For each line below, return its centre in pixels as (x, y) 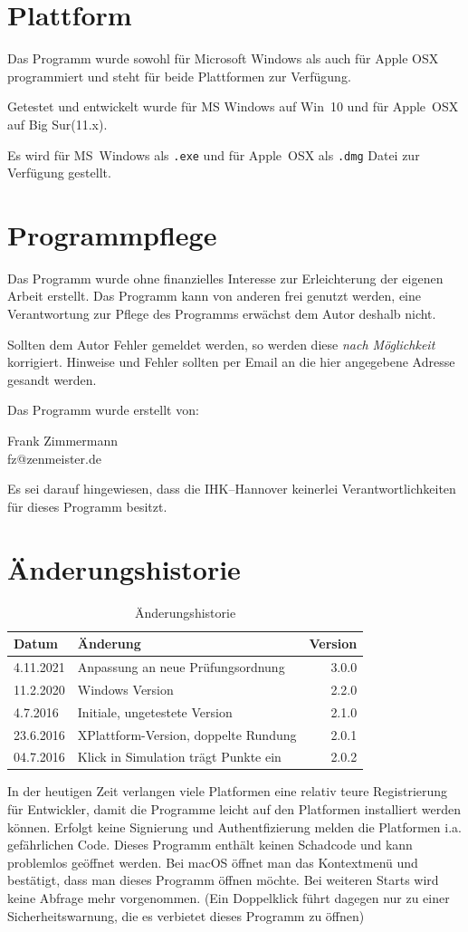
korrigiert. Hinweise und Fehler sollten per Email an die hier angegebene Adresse (231, 362)
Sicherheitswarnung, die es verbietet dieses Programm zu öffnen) (186, 915)
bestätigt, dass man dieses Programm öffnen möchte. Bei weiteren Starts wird (223, 880)
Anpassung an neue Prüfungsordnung (181, 666)
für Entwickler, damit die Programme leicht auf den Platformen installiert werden (234, 809)
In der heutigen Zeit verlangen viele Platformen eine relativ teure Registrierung (228, 791)
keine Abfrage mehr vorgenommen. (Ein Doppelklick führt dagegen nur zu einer (229, 898)
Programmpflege (112, 234)
